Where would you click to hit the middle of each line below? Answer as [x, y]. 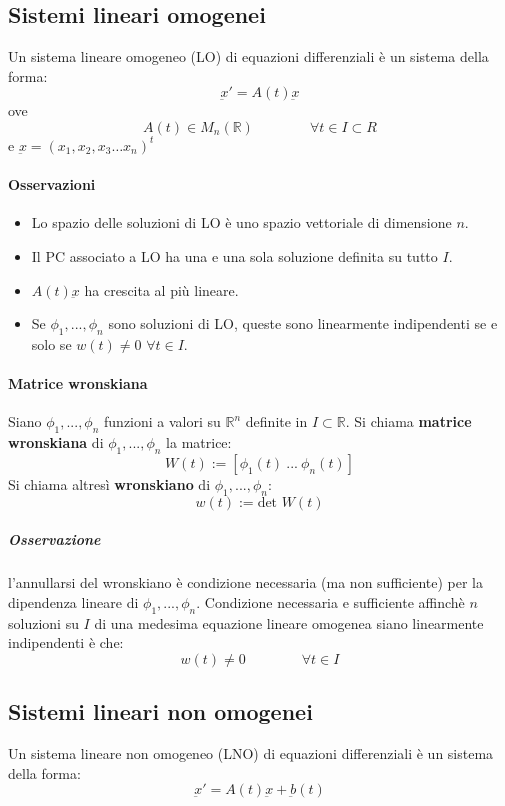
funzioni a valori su [162, 421]
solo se [51, 343]
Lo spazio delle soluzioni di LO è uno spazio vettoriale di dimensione [241, 222]
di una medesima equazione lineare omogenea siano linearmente [289, 622]
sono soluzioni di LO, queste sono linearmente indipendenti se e [303, 323]
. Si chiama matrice [408, 421]
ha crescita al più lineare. [161, 289]
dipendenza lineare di [73, 601]
